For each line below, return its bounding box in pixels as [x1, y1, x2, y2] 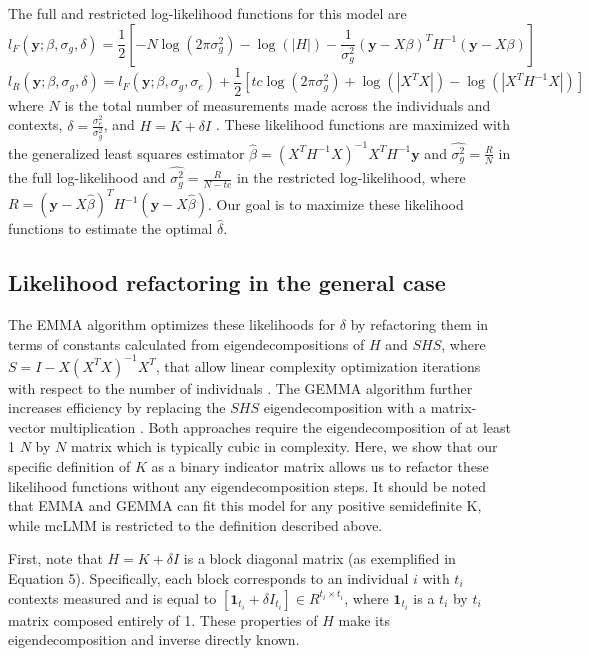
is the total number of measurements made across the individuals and [64, 94, 491, 115]
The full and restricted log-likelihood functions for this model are [8, 3, 407, 23]
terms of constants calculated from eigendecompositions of [8, 333, 365, 354]
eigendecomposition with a [263, 397, 426, 418]
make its [338, 609, 390, 630]
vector [8, 416, 46, 437]
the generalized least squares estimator [8, 142, 245, 163]
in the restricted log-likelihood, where [236, 167, 466, 188]
